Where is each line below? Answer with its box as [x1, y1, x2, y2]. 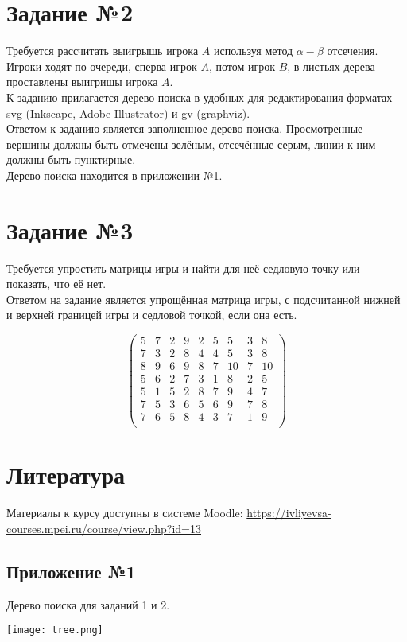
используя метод [214, 42, 293, 59]
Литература [6, 458, 125, 491]
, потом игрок [208, 57, 275, 74]
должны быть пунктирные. [6, 151, 136, 168]
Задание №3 [6, 213, 134, 246]
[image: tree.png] [6, 624, 103, 636]
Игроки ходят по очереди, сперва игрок [6, 57, 197, 74]
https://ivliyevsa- [246, 504, 331, 521]
